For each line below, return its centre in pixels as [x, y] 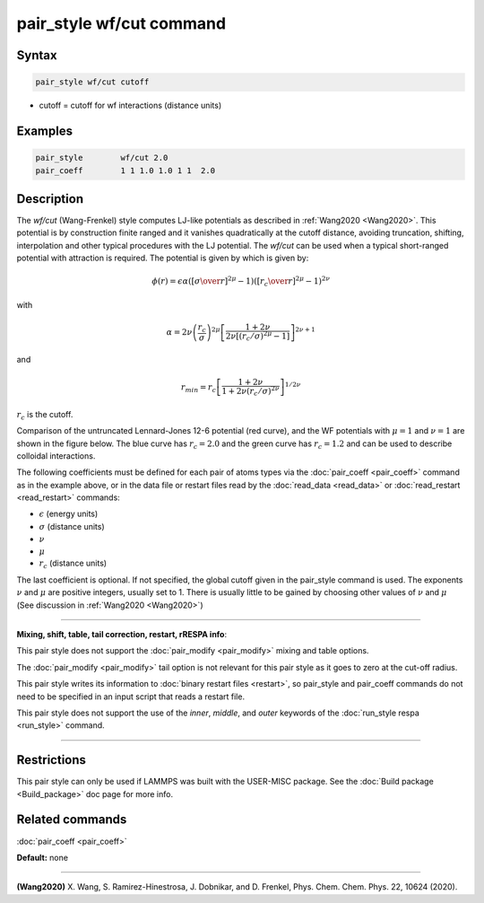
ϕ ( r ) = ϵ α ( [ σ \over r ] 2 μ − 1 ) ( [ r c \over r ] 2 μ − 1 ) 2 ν [241, 282]
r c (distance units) [73, 564]
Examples [45, 131]
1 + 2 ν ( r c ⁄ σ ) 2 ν [250, 391]
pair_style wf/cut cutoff [92, 82]
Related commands [72, 820]
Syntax [37, 55]
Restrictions [52, 760]
